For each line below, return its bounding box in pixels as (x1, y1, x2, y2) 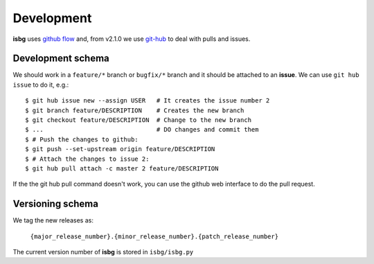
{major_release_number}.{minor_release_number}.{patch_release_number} (30, 232, 279, 240)
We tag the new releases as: (12, 216, 93, 225)
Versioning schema (12, 198, 98, 210)
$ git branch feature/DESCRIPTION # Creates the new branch (25, 106, 244, 114)
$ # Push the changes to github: (25, 135, 139, 143)
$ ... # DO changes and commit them (25, 125, 259, 134)
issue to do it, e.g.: (12, 80, 69, 89)
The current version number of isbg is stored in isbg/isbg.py (12, 248, 194, 256)
